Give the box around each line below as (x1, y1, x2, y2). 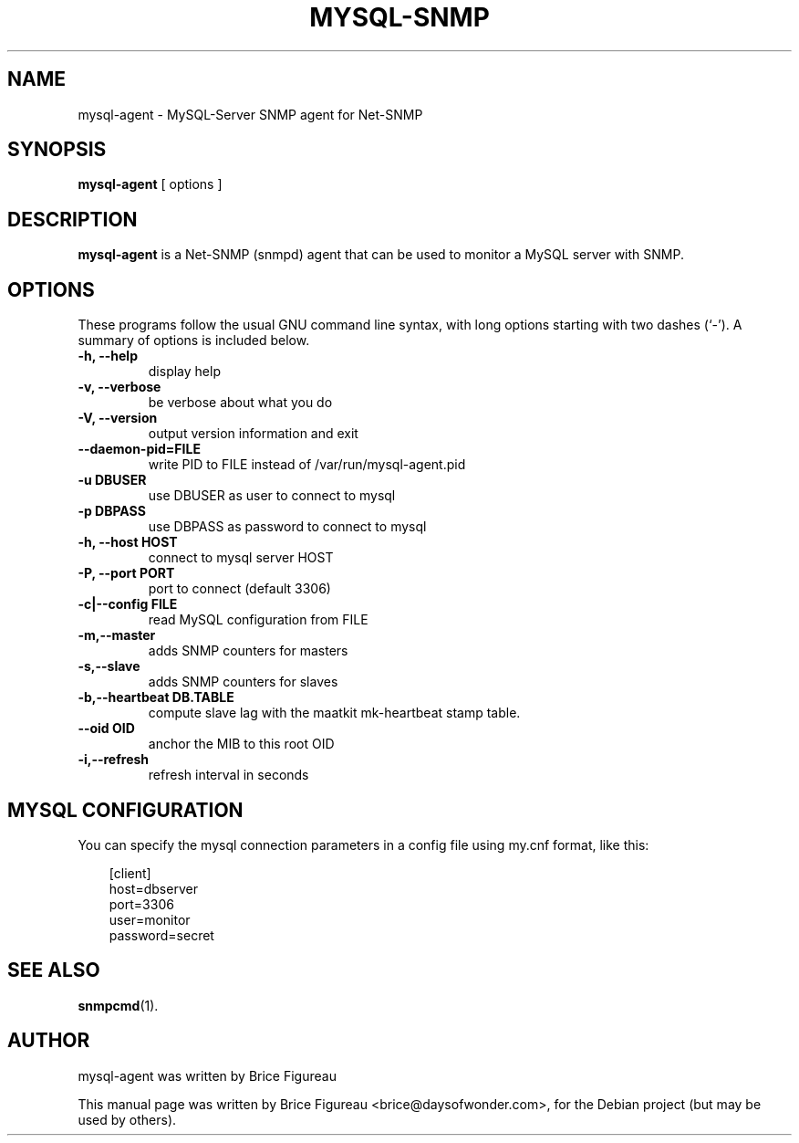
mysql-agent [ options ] (78, 176, 223, 193)
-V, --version (78, 410, 158, 426)
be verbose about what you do (148, 394, 333, 411)
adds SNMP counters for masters (148, 643, 348, 659)
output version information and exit (148, 425, 358, 442)
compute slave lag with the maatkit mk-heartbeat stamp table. (148, 705, 521, 721)
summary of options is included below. (78, 332, 310, 349)
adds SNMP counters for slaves (148, 674, 338, 690)
